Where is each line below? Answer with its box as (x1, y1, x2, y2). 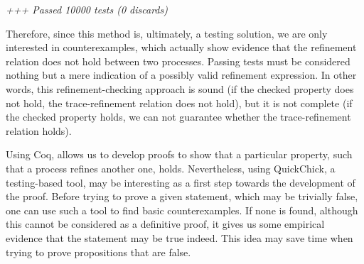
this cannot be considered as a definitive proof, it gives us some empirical (6, 216, 325, 231)
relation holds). (6, 123, 72, 138)
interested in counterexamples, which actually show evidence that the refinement (6, 40, 357, 55)
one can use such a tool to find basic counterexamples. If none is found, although (6, 202, 358, 217)
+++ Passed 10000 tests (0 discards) (6, 2, 168, 16)
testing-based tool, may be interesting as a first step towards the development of (6, 175, 355, 189)
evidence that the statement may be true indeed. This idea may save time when (6, 230, 353, 245)
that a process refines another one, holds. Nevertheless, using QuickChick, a (6, 160, 336, 175)
